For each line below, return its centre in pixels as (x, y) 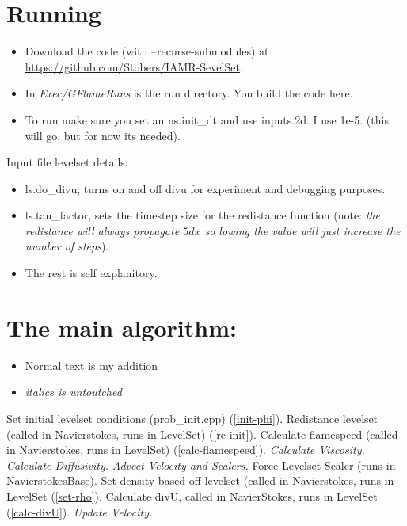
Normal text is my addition (91, 365)
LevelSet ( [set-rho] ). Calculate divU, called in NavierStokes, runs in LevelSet (192, 496)
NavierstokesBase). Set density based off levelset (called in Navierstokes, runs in (200, 480)
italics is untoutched (73, 392)
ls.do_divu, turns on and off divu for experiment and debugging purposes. (205, 188)
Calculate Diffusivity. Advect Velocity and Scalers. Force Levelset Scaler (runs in (201, 465)
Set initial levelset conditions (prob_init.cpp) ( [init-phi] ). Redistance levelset (192, 418)
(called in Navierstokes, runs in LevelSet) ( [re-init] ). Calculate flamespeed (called (202, 434)
